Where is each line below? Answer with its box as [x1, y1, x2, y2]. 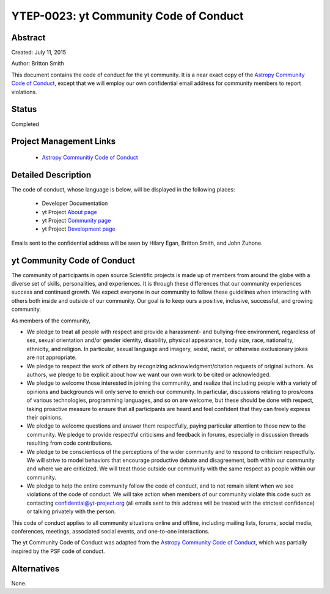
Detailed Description [11, 169, 92, 180]
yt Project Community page [42, 217, 111, 225]
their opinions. [26, 414, 63, 421]
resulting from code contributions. [26, 439, 113, 447]
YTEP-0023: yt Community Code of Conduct [11, 9, 244, 23]
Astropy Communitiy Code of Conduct [42, 154, 139, 161]
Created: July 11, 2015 [11, 49, 67, 56]
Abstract [11, 32, 46, 43]
